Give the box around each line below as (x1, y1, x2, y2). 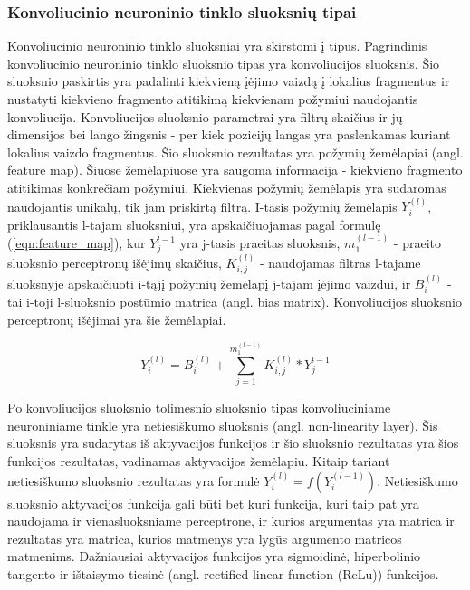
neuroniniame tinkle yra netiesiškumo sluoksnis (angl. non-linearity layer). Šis (7, 415, 438, 434)
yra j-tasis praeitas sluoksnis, (179, 233, 341, 252)
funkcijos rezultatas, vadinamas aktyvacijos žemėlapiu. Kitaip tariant (7, 452, 390, 471)
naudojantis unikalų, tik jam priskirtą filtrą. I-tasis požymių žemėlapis (7, 196, 398, 215)
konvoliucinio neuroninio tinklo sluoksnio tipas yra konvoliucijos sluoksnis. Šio (7, 53, 440, 72)
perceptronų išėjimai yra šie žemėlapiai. (7, 310, 226, 328)
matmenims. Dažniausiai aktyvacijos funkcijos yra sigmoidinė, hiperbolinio (7, 547, 421, 566)
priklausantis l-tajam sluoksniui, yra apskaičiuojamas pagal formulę (7, 214, 381, 233)
